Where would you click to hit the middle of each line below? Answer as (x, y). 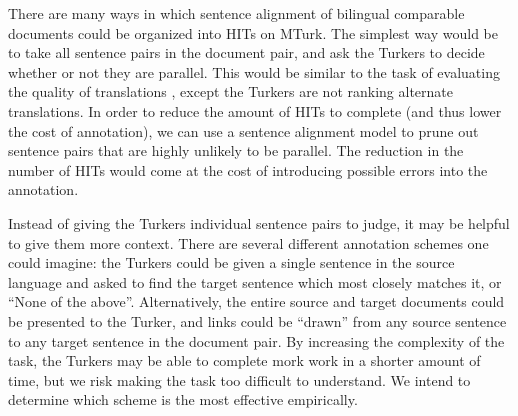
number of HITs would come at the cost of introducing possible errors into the (248, 169)
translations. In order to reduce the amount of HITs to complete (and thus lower (255, 110)
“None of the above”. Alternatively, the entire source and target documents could (256, 301)
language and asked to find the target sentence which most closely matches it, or (255, 281)
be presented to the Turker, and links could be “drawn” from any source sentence (257, 320)
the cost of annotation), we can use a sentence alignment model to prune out (243, 130)
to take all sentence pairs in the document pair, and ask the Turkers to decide (246, 52)
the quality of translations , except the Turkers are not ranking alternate (231, 91)
